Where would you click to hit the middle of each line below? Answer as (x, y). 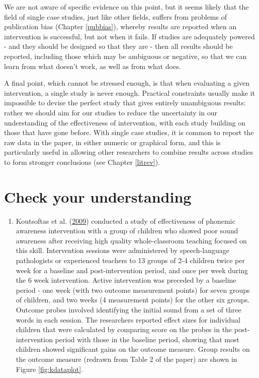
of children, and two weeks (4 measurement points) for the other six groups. (133, 300)
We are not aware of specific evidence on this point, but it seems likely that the (126, 7)
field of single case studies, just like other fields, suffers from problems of (115, 16)
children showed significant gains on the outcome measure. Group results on (133, 349)
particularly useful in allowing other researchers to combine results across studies (129, 152)
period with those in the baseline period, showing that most (147, 339)
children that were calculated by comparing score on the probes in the (124, 329)
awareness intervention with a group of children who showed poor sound (127, 231)
